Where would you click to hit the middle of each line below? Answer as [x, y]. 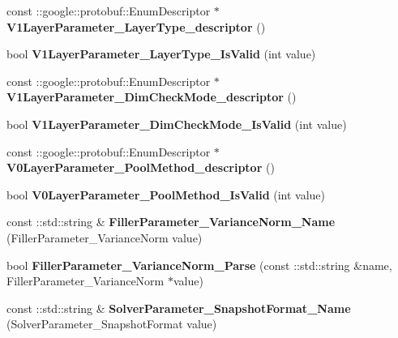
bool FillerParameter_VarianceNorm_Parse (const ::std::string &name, [199, 265]
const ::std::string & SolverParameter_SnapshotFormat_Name [179, 308]
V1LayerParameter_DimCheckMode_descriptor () [152, 97]
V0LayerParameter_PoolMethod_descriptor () [141, 167]
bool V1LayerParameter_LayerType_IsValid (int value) [161, 54]
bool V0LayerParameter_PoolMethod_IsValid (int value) [166, 194]
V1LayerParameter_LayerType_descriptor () [136, 26]
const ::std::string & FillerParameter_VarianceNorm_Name [171, 222]
